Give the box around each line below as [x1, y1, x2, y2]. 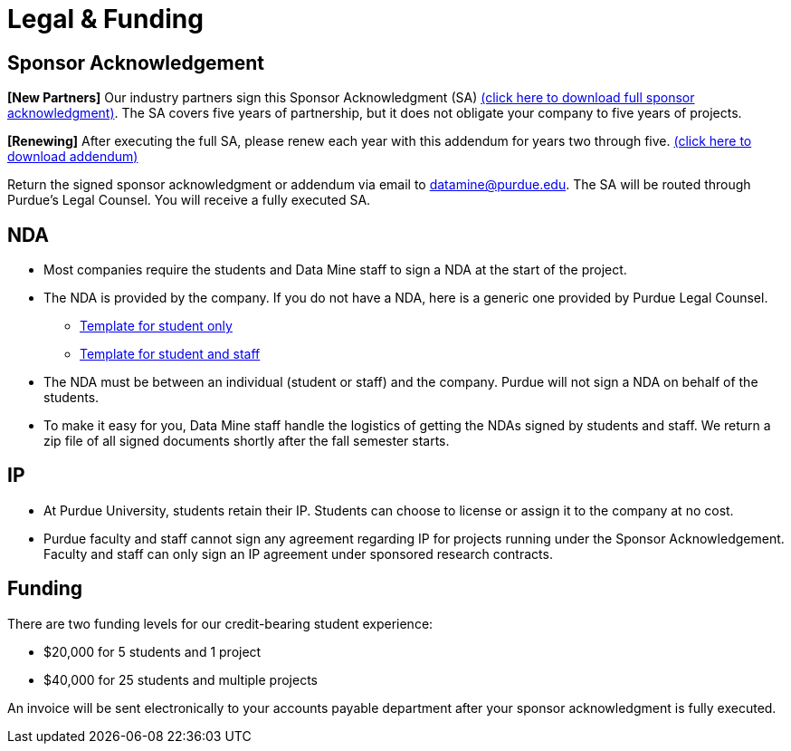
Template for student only [80, 318, 233, 334]
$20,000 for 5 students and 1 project [43, 643, 262, 660]
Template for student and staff [80, 346, 261, 362]
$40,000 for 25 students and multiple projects [43, 671, 318, 688]
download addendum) [7, 149, 138, 165]
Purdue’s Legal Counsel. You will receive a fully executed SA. [7, 192, 371, 208]
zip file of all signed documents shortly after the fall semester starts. [43, 433, 450, 449]
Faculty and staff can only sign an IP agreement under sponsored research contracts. [43, 545, 553, 562]
